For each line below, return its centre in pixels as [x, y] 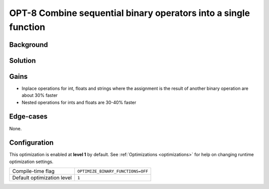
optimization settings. [31, 162]
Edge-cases [28, 116]
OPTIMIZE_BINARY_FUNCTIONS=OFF [113, 171]
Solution [22, 61]
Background [29, 45]
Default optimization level [42, 178]
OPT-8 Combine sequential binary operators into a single [130, 13]
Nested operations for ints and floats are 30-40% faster [79, 102]
